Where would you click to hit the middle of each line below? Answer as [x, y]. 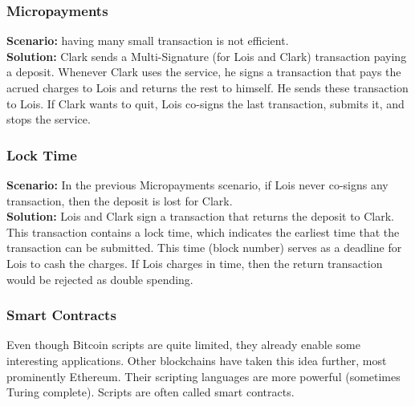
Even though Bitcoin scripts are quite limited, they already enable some [183, 345]
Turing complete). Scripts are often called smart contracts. [151, 392]
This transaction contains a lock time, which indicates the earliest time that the [203, 231]
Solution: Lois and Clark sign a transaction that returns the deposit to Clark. [201, 216]
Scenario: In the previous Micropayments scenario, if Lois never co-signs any [197, 185]
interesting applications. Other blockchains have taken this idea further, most [197, 360]
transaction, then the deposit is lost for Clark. [120, 200]
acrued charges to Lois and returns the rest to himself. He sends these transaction [207, 87]
